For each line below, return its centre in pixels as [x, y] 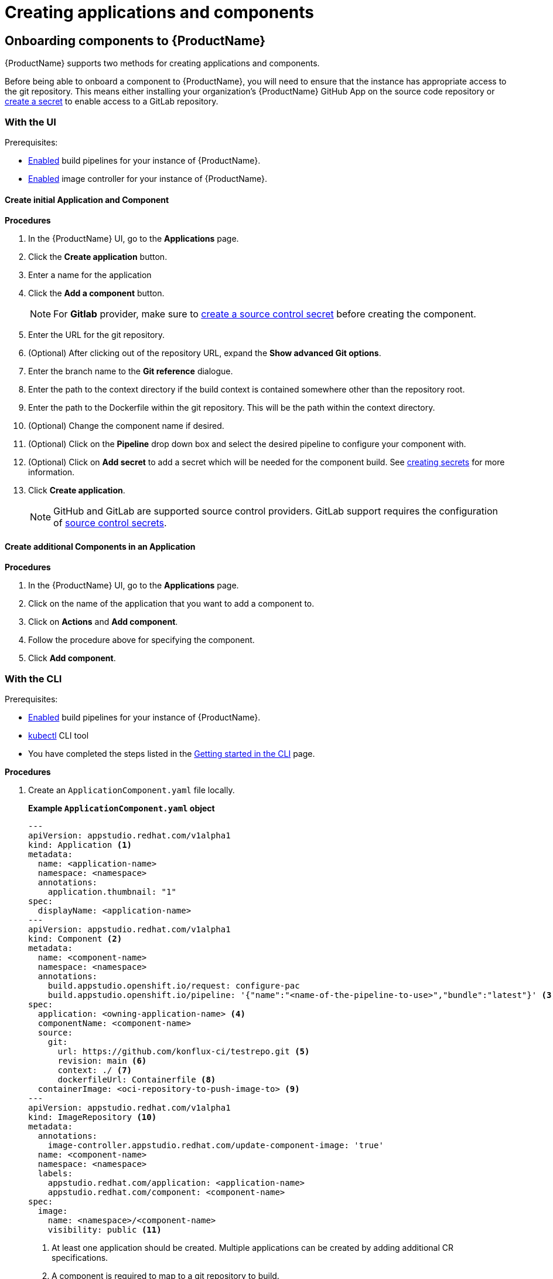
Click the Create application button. [98, 257]
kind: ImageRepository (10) [93, 1117]
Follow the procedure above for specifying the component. [141, 640]
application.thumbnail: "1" [112, 892]
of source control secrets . [110, 523]
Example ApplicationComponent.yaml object [122, 808]
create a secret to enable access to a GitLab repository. [112, 101]
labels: [55, 1174]
